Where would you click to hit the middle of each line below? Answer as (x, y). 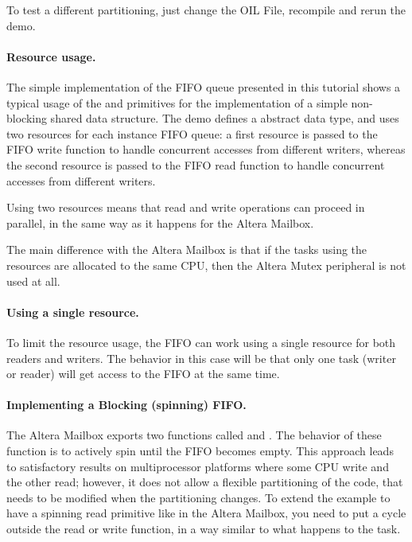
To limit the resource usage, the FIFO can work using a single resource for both (201, 342)
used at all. (33, 281)
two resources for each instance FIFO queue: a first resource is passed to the (192, 133)
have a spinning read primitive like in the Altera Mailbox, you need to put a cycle (206, 513)
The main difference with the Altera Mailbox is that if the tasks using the (187, 250)
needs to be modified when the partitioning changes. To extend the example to (198, 497)
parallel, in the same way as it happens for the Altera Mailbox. (160, 222)
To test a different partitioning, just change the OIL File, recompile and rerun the (206, 10)
